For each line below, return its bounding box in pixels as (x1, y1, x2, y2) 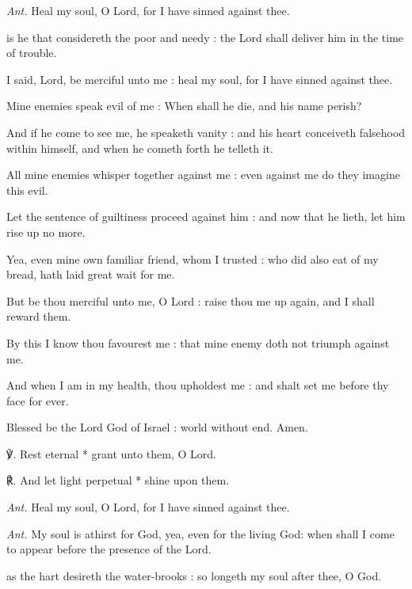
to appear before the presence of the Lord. (6, 541, 212, 557)
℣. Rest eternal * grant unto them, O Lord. (6, 445, 216, 462)
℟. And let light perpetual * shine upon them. (6, 472, 230, 488)
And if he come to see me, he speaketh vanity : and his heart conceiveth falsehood (6, 123, 406, 140)
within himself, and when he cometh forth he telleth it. (6, 139, 273, 156)
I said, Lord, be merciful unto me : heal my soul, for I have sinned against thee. (6, 70, 393, 87)
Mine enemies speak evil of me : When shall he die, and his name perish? (6, 97, 362, 114)
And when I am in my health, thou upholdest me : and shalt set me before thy (6, 377, 389, 393)
